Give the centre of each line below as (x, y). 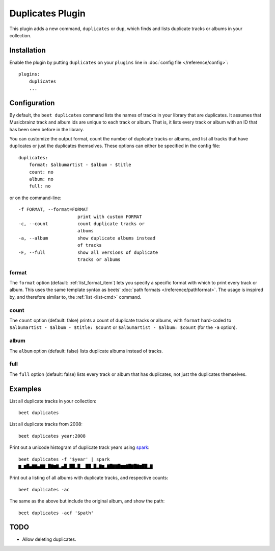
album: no (41, 179)
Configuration (32, 103)
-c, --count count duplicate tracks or (82, 224)
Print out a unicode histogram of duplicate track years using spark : (79, 447)
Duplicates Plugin (48, 13)
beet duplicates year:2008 (52, 436)
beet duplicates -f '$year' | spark (64, 459)
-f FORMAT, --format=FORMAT (53, 210)
